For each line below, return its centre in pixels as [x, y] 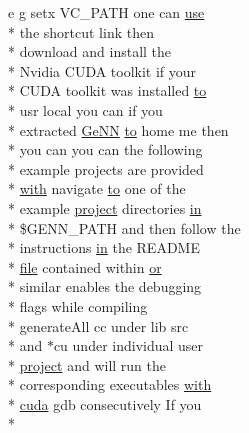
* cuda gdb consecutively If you [105, 403]
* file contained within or [85, 266]
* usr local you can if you [85, 109]
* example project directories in [105, 207]
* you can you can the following [105, 149]
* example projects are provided [106, 168]
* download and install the [90, 51]
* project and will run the [87, 364]
